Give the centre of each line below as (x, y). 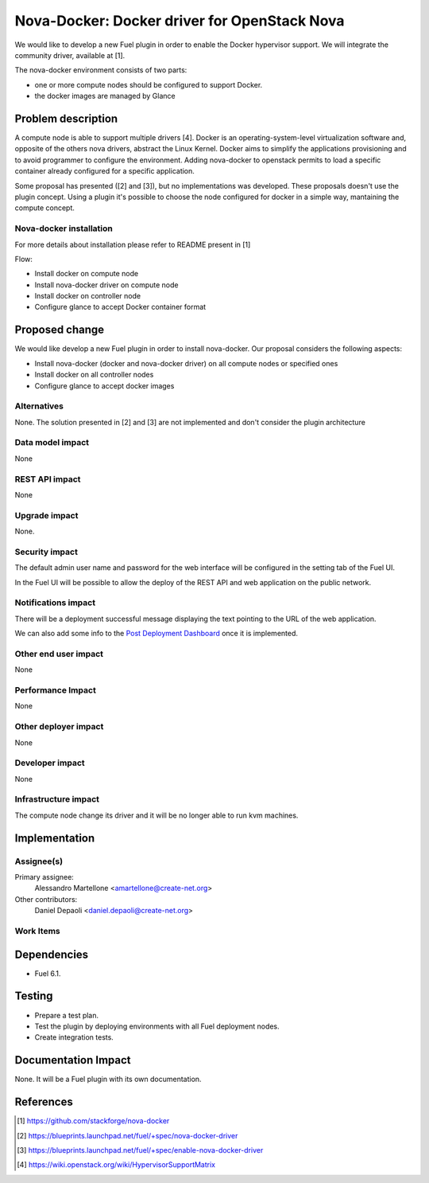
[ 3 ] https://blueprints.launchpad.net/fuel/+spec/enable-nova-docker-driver (140, 1150)
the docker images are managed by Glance (105, 96)
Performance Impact (56, 690)
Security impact (46, 552)
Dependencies (52, 954)
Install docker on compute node (87, 274)
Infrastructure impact (57, 799)
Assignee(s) (39, 861)
